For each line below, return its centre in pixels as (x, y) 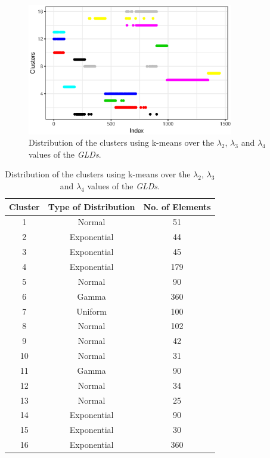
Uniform (91, 311)
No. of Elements (177, 206)
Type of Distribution (91, 206)
